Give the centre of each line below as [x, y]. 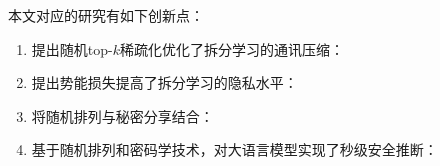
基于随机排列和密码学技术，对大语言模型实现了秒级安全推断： [234, 149]
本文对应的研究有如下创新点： [106, 15]
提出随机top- [72, 48]
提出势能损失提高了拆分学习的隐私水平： [164, 82]
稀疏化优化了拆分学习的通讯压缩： [232, 48]
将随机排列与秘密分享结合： [122, 115]
